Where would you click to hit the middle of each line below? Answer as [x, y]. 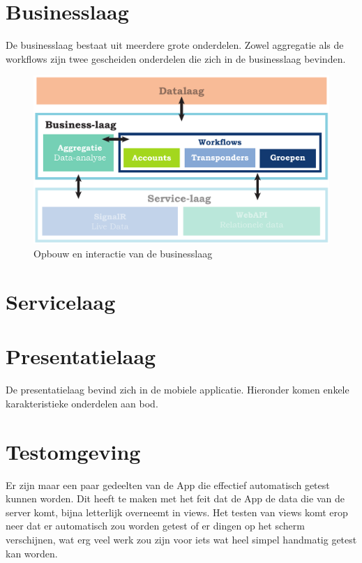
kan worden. [32, 553]
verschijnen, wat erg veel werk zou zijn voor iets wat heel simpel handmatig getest [181, 540]
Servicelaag [61, 302]
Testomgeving [73, 451]
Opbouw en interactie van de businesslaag [123, 254]
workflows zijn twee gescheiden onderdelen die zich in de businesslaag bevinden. [176, 58]
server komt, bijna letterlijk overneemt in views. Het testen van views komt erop [177, 512]
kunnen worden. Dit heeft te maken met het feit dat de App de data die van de [175, 498]
